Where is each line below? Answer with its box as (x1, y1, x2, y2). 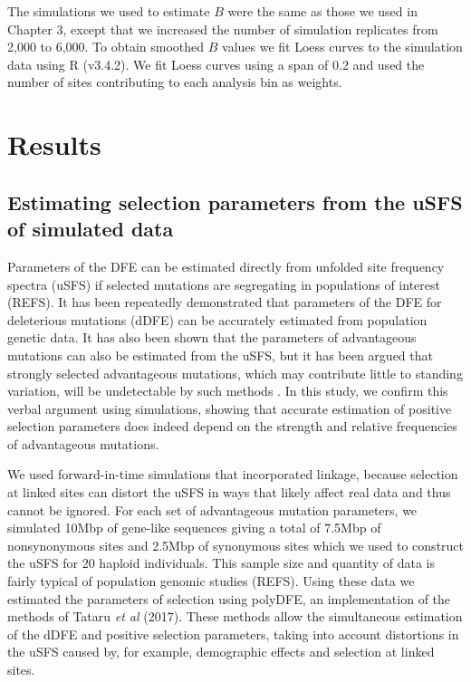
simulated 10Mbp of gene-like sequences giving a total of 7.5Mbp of (7, 518, 381, 537)
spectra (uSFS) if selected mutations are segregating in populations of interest (7, 274, 440, 293)
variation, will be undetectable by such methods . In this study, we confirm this (7, 381, 448, 400)
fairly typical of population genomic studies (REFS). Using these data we (7, 572, 415, 591)
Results (7, 126, 101, 163)
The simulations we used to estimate (7, 2, 210, 20)
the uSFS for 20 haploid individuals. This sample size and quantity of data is (7, 553, 436, 572)
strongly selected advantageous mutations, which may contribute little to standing (7, 363, 463, 382)
